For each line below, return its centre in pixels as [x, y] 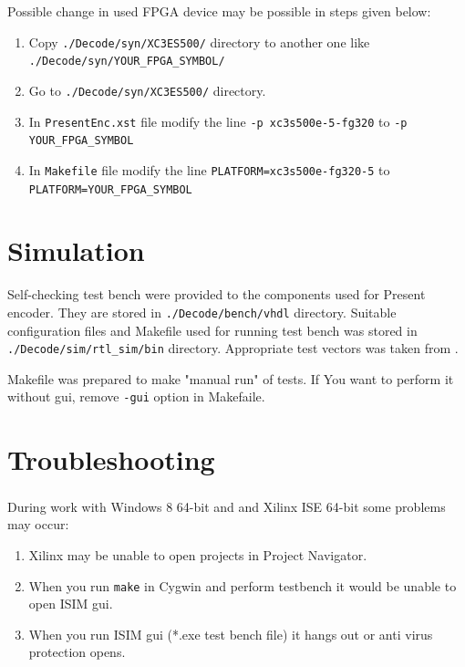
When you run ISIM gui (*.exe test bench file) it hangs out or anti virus [231, 634]
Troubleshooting [111, 459]
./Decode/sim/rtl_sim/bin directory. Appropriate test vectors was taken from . [233, 348]
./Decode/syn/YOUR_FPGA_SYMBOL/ [127, 62]
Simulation [76, 250]
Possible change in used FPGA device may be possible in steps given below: [219, 11]
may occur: [38, 524]
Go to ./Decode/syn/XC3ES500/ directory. [147, 90]
